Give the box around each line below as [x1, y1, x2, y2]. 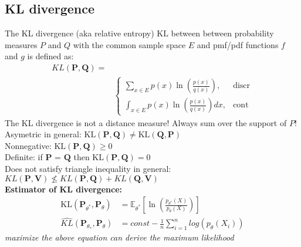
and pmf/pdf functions [197, 38, 279, 50]
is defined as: [27, 50, 74, 62]
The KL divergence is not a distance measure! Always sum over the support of [5, 116, 287, 128]
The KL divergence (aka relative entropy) [5, 27, 154, 39]
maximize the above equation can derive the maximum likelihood [5, 231, 234, 243]
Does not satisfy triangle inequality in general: [5, 162, 171, 174]
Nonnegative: [5, 139, 52, 151]
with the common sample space [73, 38, 186, 50]
